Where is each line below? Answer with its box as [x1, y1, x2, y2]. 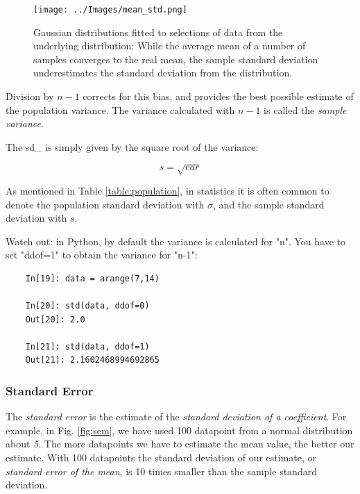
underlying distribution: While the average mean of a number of [33, 38, 306, 53]
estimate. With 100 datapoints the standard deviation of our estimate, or [6, 450, 317, 465]
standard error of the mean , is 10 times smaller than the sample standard [6, 463, 317, 478]
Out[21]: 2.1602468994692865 [25, 355, 160, 365]
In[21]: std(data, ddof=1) [25, 341, 150, 352]
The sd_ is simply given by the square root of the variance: [6, 139, 259, 154]
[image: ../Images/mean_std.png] [33, 5, 187, 15]
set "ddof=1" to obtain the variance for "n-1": [6, 247, 198, 262]
